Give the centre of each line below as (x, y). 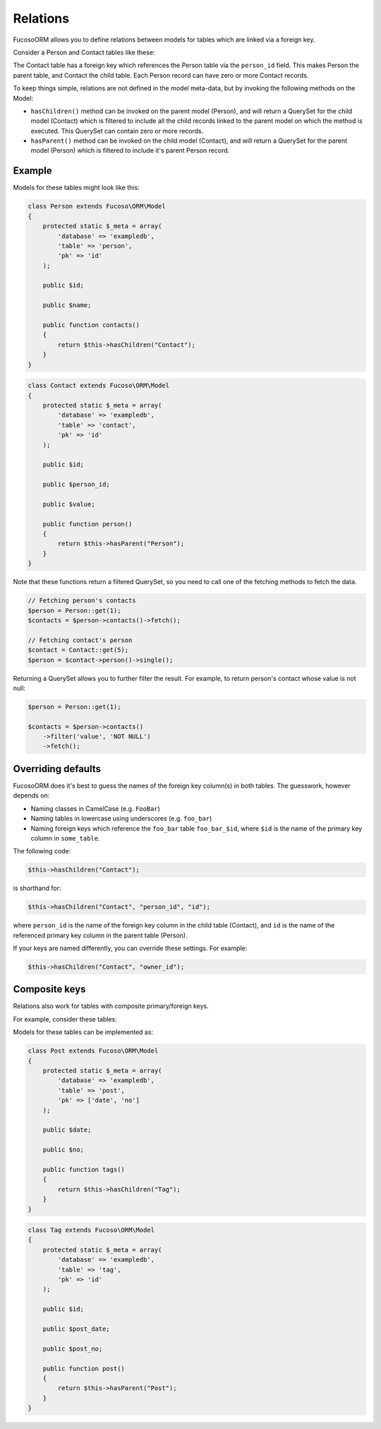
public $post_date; (77, 1329)
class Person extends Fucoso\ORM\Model (97, 206)
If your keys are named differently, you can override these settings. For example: (130, 948)
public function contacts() (91, 325)
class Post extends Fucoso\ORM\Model (93, 1051)
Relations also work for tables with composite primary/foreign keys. (111, 1006)
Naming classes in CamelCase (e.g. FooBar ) (95, 808)
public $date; (67, 1130)
